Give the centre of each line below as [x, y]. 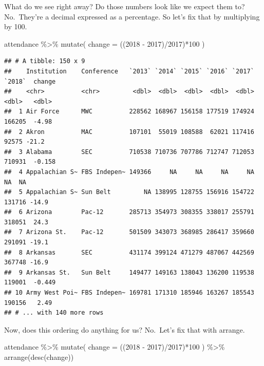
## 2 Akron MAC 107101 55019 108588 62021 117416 [129, 132]
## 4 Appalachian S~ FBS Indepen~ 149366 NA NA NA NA [129, 172]
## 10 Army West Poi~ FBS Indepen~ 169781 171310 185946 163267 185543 [129, 293]
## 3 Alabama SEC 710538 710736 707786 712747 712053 [129, 152]
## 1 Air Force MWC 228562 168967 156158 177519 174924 [129, 112]
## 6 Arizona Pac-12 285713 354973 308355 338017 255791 [129, 212]
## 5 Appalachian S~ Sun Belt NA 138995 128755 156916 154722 [129, 192]
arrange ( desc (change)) [39, 357]
